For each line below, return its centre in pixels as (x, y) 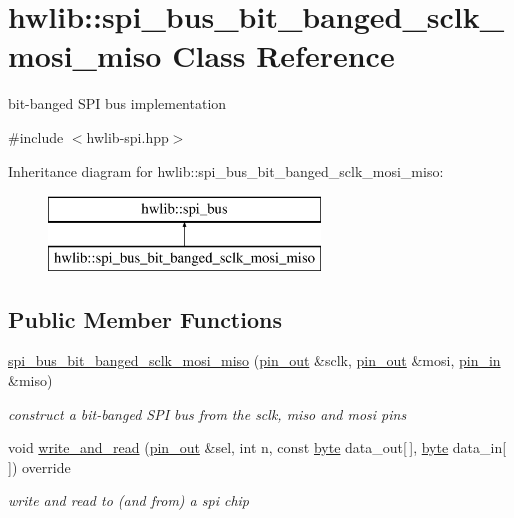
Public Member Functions (145, 318)
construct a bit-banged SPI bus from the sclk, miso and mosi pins (207, 413)
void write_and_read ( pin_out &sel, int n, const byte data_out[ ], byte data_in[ (257, 447)
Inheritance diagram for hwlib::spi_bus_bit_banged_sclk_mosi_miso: (226, 170)
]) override (39, 466)
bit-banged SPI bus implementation (117, 103)
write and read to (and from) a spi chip (128, 500)
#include (36, 136)
